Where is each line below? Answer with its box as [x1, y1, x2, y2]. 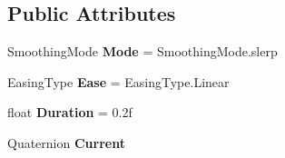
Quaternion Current [7, 133, 125, 152]
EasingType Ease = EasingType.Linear [7, 72, 230, 91]
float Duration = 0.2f [7, 103, 133, 122]
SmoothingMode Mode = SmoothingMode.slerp [7, 42, 278, 61]
